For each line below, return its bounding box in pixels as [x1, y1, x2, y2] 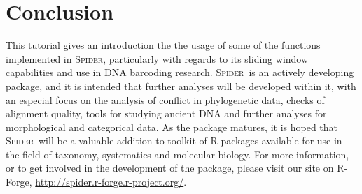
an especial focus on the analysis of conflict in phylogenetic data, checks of [6, 92, 325, 107]
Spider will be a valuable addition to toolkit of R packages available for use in [6, 133, 342, 148]
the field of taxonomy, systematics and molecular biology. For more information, [6, 147, 349, 161]
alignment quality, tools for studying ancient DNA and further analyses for [6, 106, 327, 121]
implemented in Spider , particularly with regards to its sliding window [6, 51, 309, 66]
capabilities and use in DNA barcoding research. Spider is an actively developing [6, 65, 354, 80]
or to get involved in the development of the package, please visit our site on [6, 161, 334, 175]
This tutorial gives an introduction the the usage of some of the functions [6, 38, 321, 52]
